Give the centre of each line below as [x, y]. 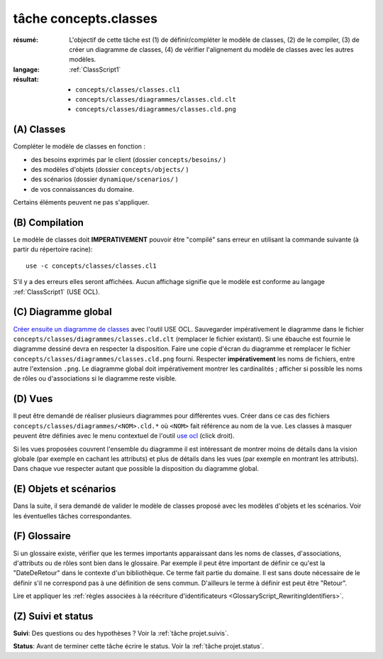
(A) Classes [39, 130]
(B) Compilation [49, 223]
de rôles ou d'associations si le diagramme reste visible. [95, 378]
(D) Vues [33, 399]
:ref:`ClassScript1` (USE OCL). [57, 292]
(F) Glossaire [42, 536]
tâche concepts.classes [85, 18]
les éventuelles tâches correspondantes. [72, 516]
